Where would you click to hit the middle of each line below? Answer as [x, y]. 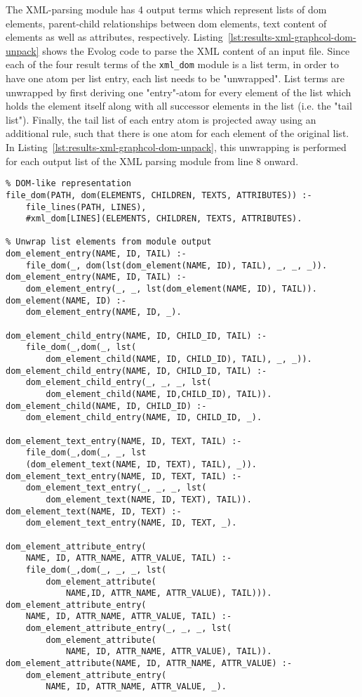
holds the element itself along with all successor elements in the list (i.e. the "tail [179, 106]
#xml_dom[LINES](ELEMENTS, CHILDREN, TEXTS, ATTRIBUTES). [164, 219]
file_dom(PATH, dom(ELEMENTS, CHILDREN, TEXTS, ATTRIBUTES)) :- [159, 195]
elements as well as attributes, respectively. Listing [114, 37]
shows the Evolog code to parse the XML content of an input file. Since [196, 50]
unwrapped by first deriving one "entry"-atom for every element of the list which [179, 92]
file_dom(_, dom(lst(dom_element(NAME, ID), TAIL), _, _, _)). [176, 265]
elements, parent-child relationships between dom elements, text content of [166, 23]
